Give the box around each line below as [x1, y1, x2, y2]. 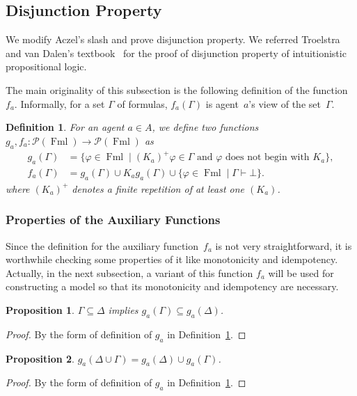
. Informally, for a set [14, 96, 105, 111]
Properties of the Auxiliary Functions [6, 211, 221, 228]
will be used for [268, 265, 334, 280]
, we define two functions [152, 120, 259, 134]
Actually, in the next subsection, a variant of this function [6, 265, 253, 280]
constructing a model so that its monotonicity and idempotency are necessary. [6, 279, 339, 294]
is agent [205, 96, 239, 111]
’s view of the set [248, 96, 321, 111]
